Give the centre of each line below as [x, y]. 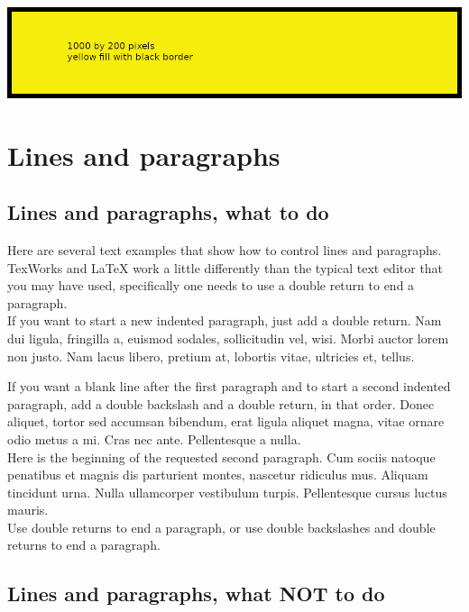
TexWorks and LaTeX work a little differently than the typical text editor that [225, 267]
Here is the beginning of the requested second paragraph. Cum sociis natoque [221, 457]
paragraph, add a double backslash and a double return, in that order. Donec [221, 403]
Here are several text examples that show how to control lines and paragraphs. [225, 249]
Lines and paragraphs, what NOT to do [196, 594]
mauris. [28, 510]
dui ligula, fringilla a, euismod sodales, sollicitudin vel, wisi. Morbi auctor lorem [228, 338]
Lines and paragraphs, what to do [168, 212]
